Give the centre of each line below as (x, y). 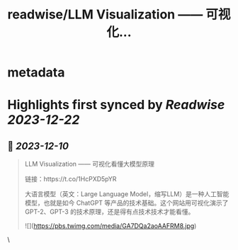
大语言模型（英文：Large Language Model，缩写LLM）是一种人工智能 (127, 194)
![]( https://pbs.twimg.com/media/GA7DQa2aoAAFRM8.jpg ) (110, 226)
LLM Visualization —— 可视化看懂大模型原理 (89, 164)
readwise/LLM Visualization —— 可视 (119, 15)
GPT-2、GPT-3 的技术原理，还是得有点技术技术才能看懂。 (109, 212)
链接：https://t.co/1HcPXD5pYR (70, 179)
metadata (36, 73)
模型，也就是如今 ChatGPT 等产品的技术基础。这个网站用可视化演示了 (126, 203)
